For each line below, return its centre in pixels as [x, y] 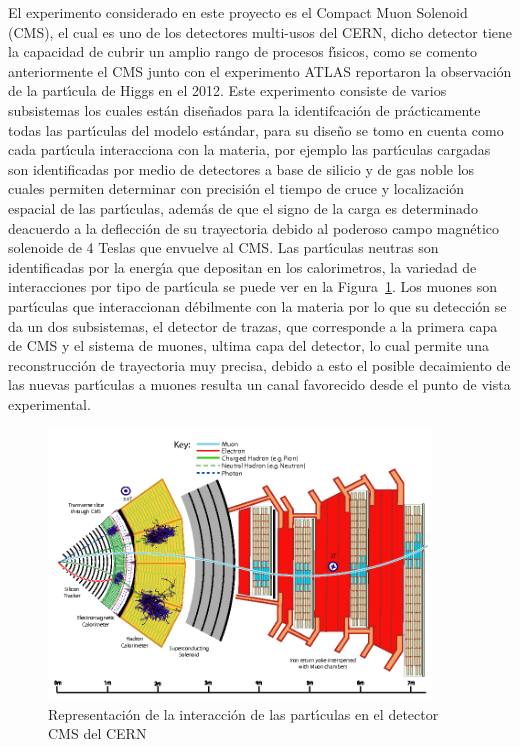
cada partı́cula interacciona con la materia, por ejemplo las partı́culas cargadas [249, 149]
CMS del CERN [97, 733]
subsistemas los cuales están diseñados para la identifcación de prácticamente [244, 109]
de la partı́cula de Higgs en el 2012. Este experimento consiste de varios [227, 90]
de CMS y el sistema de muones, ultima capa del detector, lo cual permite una [248, 345]
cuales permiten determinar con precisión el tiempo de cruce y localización [236, 188]
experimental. [49, 403]
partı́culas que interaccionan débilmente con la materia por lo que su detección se [257, 305]
